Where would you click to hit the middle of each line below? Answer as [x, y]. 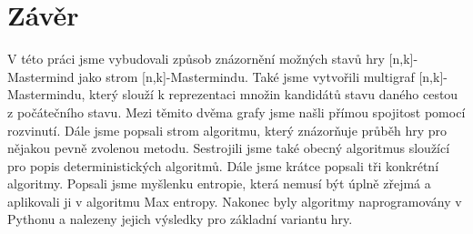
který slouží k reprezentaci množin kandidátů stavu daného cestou [273, 94]
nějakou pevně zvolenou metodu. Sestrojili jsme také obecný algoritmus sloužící [229, 148]
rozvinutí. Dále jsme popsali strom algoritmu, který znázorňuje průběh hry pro [227, 130]
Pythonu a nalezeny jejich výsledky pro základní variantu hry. [180, 219]
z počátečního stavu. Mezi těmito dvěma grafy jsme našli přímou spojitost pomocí [236, 112]
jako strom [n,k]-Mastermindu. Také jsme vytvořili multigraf [247, 76]
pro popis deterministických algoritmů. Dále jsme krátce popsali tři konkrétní [223, 165]
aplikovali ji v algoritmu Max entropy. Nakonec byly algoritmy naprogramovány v [235, 201]
